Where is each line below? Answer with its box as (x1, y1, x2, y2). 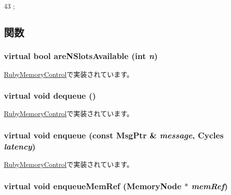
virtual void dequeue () (4, 90, 96, 102)
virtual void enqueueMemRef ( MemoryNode (4, 180, 182, 192)
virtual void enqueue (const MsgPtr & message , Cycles (4, 129, 224, 141)
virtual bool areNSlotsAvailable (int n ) (4, 50, 158, 62)
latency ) (4, 140, 36, 152)
